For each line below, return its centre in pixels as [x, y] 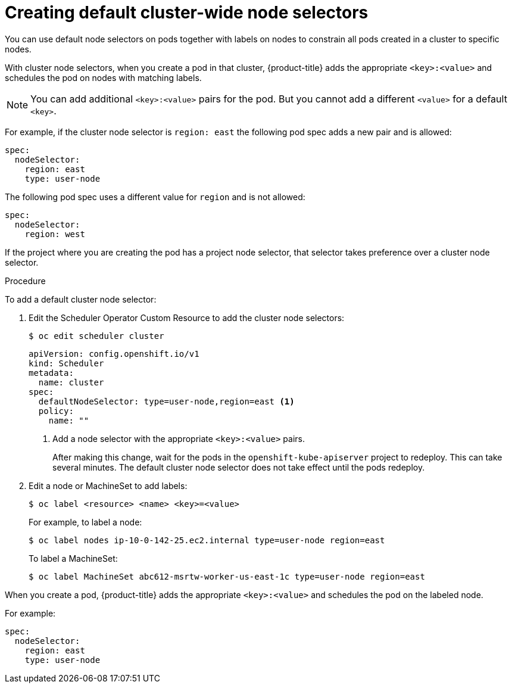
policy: [56, 411]
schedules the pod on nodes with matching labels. [103, 77]
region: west [55, 234]
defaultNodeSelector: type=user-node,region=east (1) [166, 401]
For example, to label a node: [85, 522]
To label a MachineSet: [73, 558]
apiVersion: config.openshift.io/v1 [114, 354]
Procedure [25, 281]
